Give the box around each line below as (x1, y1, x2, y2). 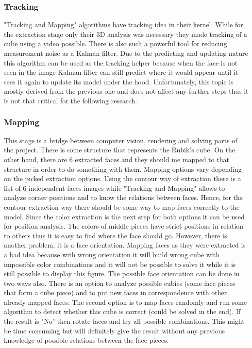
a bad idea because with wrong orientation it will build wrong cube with (4, 249, 219, 259)
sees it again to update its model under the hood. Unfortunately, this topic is (4, 76, 234, 86)
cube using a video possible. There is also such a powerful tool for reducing (4, 38, 227, 49)
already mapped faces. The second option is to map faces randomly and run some (4, 297, 247, 307)
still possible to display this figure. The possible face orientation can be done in (4, 268, 240, 279)
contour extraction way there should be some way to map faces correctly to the (4, 201, 240, 212)
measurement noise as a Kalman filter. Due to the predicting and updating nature (4, 48, 248, 58)
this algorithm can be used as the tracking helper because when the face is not (4, 57, 238, 67)
